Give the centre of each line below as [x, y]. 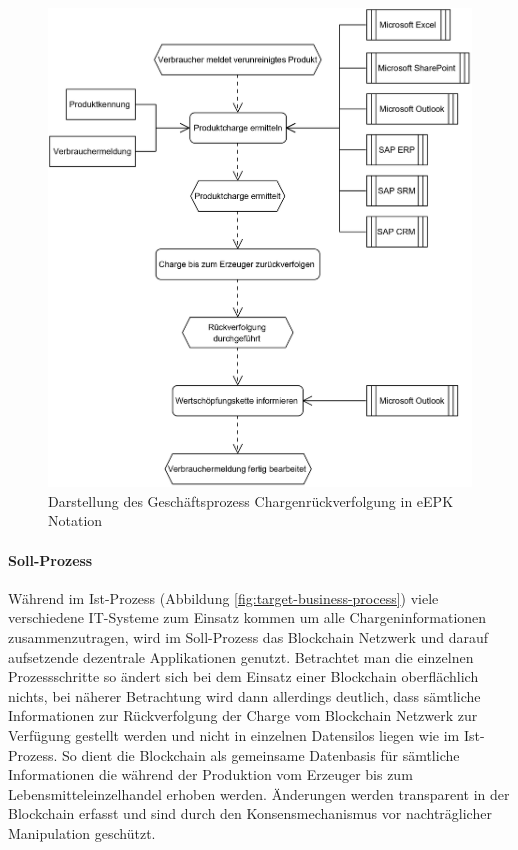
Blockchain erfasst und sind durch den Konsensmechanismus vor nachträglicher [250, 813]
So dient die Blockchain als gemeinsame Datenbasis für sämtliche [261, 754]
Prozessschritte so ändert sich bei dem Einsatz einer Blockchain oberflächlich [243, 676]
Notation [75, 520]
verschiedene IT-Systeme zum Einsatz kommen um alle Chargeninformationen [247, 617]
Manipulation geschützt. [82, 832]
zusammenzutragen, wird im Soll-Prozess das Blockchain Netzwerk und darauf [248, 637]
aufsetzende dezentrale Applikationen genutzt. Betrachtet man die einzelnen [241, 656]
